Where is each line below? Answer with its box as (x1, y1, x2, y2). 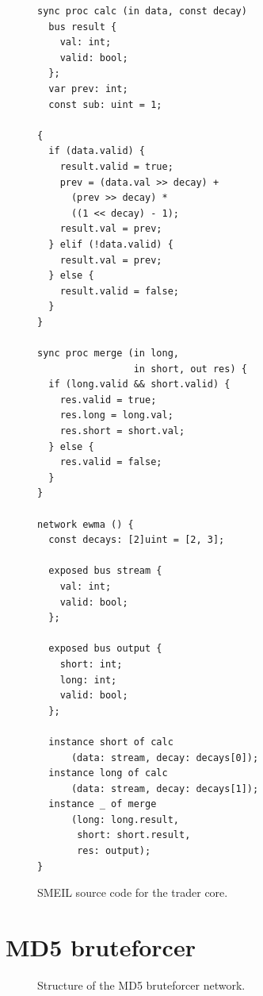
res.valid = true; (59, 394, 157, 406)
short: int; (59, 658, 123, 670)
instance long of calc (48, 767, 168, 779)
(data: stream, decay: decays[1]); (71, 783, 259, 794)
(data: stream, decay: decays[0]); (71, 752, 259, 763)
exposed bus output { (48, 643, 162, 655)
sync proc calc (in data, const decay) (37, 6, 247, 17)
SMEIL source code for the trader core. (37, 884, 228, 901)
